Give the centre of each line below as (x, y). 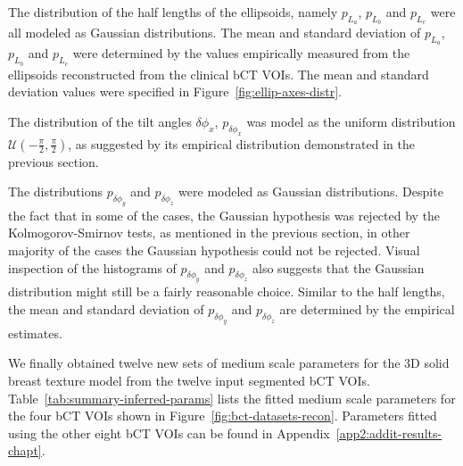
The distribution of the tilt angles (100, 121)
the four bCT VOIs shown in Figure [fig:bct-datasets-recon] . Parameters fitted (223, 416)
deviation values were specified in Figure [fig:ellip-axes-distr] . (175, 92)
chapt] (25, 450)
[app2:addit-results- (389, 433)
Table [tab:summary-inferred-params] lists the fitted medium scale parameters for (232, 398)
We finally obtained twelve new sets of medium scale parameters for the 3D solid (229, 363)
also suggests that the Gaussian (338, 267)
